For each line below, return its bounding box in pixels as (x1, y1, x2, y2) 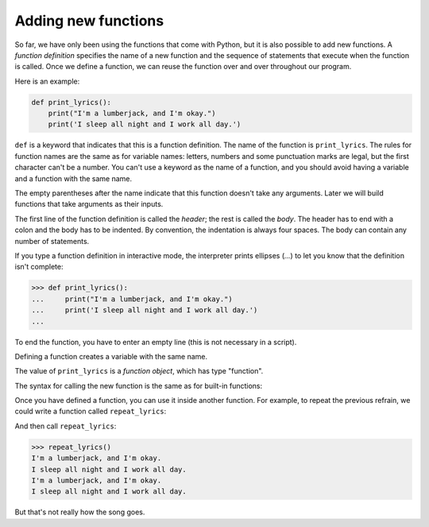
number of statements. (14, 236, 90, 246)
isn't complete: (14, 262, 64, 272)
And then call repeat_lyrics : (14, 421, 117, 431)
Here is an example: (14, 76, 80, 86)
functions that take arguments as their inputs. (14, 200, 164, 209)
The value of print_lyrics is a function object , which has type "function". (14, 366, 264, 376)
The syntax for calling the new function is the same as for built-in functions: (14, 381, 263, 390)
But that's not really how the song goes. (14, 507, 145, 517)
